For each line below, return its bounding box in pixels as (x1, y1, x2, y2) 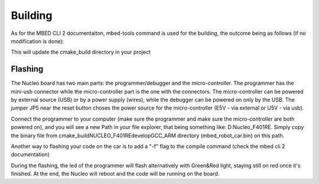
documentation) (11, 151, 50, 158)
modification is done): (11, 37, 64, 44)
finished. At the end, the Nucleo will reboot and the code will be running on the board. (11, 170, 220, 177)
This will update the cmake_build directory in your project (11, 49, 151, 56)
